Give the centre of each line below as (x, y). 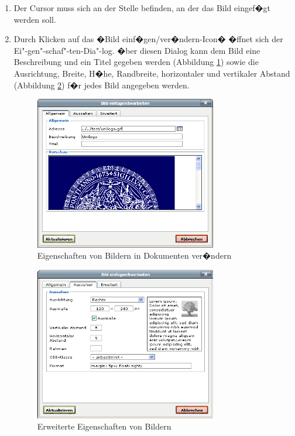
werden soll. (35, 19)
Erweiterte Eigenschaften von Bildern (104, 426)
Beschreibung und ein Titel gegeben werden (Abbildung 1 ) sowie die (136, 62)
